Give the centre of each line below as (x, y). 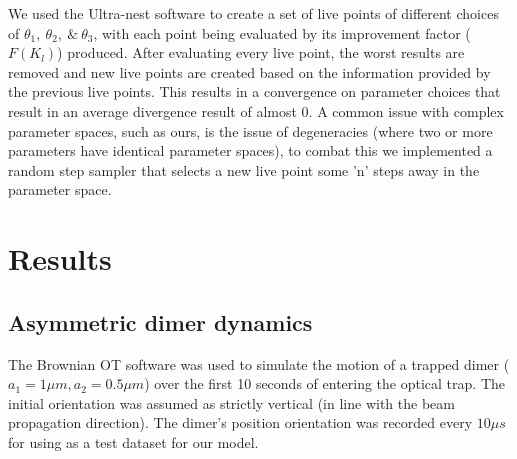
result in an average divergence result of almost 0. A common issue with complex (256, 110)
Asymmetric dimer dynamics (160, 321)
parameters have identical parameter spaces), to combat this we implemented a (250, 150)
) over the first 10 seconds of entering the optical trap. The (325, 383)
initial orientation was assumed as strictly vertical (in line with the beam (231, 402)
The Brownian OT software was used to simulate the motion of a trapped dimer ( (259, 363)
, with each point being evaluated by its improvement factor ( (282, 32)
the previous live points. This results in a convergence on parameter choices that (254, 91)
